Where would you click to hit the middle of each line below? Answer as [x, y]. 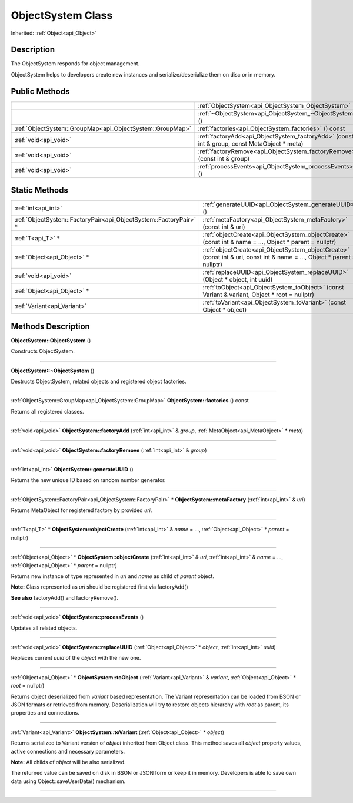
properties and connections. [45, 713]
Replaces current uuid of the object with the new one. [76, 658]
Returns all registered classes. [47, 411]
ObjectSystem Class [62, 15]
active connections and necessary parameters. [68, 751]
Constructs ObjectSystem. [43, 351]
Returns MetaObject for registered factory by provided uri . [81, 510]
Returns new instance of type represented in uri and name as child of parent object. [113, 576]
